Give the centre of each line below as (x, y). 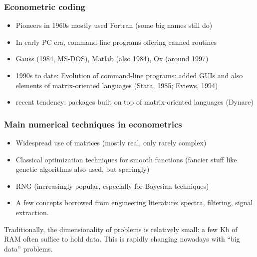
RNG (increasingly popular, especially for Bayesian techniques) (112, 186)
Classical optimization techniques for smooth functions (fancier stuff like (126, 159)
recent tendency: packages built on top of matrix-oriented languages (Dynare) (134, 102)
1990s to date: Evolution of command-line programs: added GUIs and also (129, 75)
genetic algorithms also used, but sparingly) (83, 169)
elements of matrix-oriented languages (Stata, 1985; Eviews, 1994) (117, 85)
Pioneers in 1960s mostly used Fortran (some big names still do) (114, 25)
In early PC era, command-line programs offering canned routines (116, 42)
